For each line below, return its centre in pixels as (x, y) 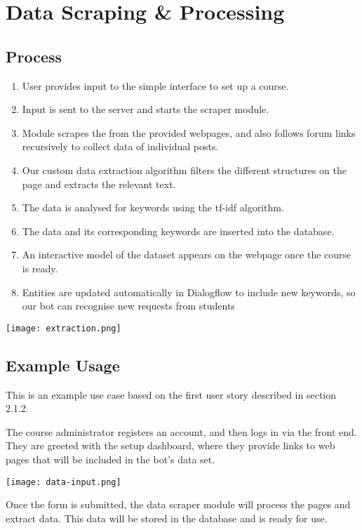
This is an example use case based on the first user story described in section (171, 394)
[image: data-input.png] (63, 482)
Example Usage (63, 365)
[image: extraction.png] (63, 328)
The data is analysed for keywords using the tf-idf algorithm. (153, 207)
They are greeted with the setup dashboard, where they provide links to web (170, 445)
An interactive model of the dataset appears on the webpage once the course (187, 254)
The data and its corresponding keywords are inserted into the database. (178, 231)
